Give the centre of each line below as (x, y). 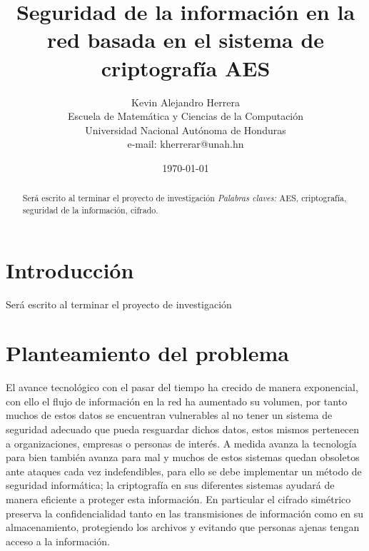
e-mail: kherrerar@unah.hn (186, 144)
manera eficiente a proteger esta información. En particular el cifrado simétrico (178, 499)
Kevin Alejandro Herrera (186, 102)
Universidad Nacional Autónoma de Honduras (186, 130)
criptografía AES (186, 67)
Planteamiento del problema (147, 353)
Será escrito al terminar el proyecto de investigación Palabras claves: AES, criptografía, (184, 198)
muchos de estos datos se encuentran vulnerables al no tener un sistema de (169, 415)
